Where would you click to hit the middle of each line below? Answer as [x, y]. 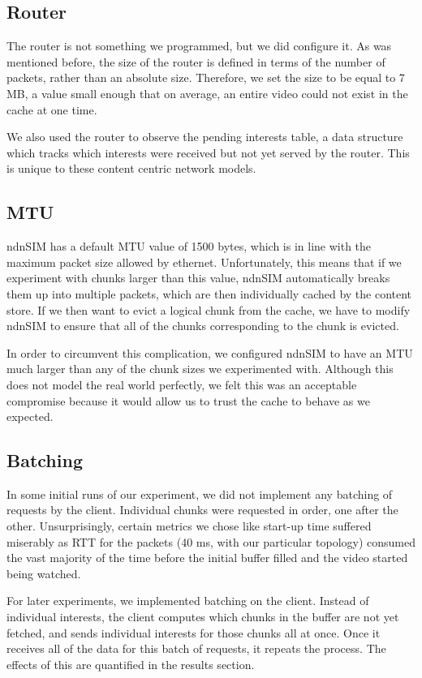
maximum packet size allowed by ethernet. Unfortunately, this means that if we [204, 262]
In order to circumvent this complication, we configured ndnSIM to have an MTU [210, 352]
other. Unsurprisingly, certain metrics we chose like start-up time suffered [189, 526]
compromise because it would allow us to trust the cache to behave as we [188, 400]
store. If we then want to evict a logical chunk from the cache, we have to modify [209, 309]
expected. [30, 416]
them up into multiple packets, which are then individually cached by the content [209, 293]
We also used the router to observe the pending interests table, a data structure [205, 137]
